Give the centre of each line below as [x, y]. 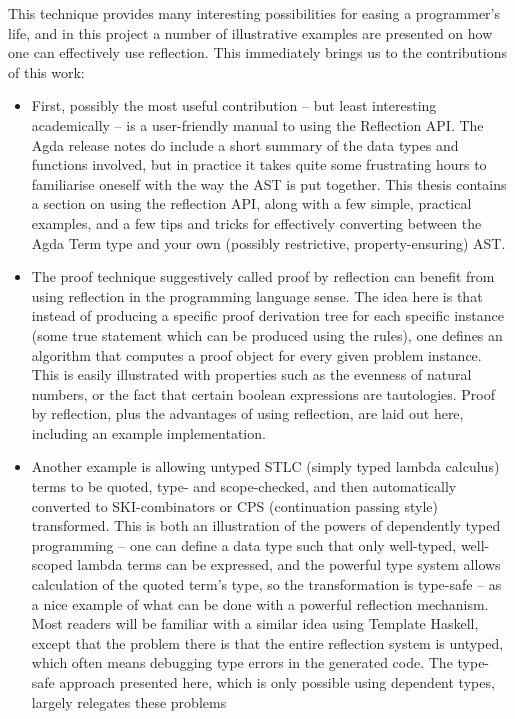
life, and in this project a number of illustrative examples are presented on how [250, 32]
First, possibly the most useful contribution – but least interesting [234, 105]
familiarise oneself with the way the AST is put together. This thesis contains [269, 183]
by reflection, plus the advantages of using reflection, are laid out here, [247, 413]
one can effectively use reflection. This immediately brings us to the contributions [258, 52]
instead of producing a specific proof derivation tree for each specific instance [268, 315]
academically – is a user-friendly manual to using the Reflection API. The [257, 124]
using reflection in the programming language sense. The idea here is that [257, 295]
